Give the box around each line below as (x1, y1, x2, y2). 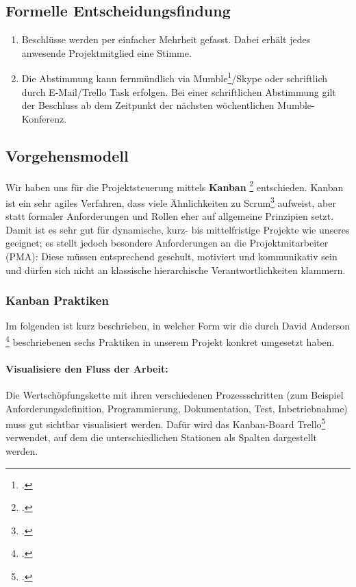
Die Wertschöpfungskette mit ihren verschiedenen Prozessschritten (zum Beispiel (5, 387, 344, 401)
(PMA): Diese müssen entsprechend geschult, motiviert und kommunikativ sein (5, 249, 338, 263)
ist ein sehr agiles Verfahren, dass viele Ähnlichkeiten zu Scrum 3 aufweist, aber (5, 193, 336, 210)
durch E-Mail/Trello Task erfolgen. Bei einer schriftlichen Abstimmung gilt (21, 84, 336, 99)
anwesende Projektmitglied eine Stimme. (21, 45, 192, 60)
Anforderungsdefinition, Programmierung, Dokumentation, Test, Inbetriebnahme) (5, 401, 348, 415)
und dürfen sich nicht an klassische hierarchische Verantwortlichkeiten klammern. (5, 262, 346, 277)
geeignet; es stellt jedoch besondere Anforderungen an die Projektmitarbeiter (5, 236, 329, 250)
